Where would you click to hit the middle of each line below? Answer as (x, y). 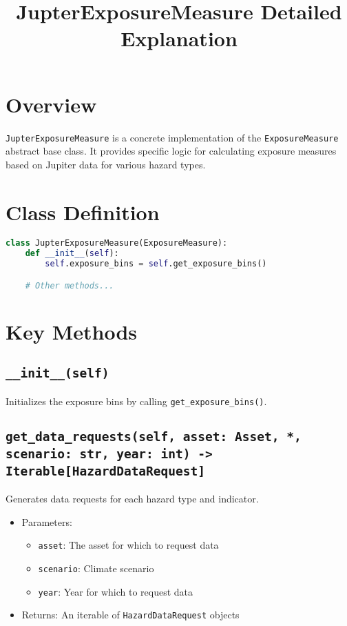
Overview (51, 104)
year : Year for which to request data (116, 591)
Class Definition (83, 212)
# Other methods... (70, 285)
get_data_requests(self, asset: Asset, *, (154, 436)
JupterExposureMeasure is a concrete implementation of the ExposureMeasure (172, 137)
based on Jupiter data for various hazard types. (106, 164)
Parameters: (47, 521)
